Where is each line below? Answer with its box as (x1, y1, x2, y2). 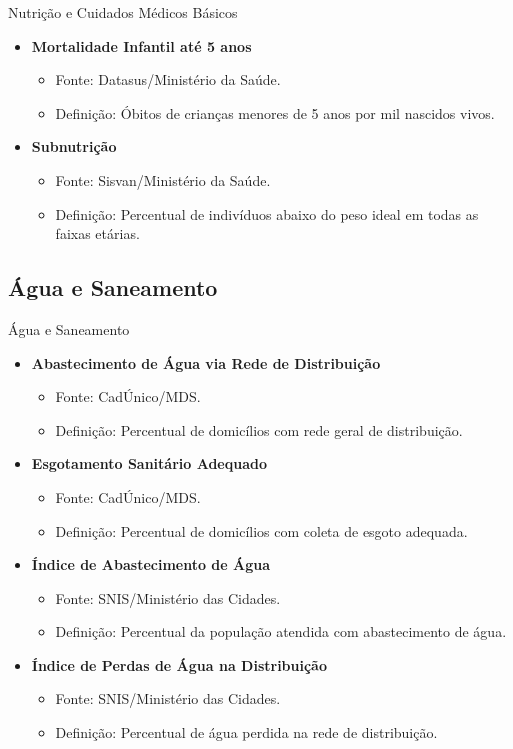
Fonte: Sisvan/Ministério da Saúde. (55, 169, 271, 190)
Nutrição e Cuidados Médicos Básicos (8, 2, 238, 22)
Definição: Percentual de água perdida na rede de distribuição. (55, 722, 438, 743)
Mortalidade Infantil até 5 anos (31, 35, 252, 56)
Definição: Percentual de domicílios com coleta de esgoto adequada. (55, 520, 468, 541)
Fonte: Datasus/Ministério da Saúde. (55, 69, 281, 90)
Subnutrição (31, 136, 117, 157)
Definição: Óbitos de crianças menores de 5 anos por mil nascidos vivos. (55, 102, 495, 123)
